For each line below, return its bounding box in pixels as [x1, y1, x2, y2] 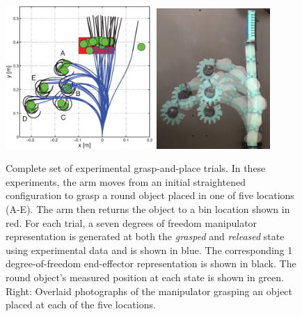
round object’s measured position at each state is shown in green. [6, 269, 284, 284]
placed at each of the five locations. [6, 297, 156, 312]
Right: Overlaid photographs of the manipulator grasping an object [6, 283, 293, 298]
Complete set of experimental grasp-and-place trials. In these [6, 161, 266, 175]
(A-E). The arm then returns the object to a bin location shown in [6, 201, 290, 216]
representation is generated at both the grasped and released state [6, 229, 285, 244]
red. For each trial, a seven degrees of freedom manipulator [6, 215, 257, 230]
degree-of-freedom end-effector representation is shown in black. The [6, 256, 296, 271]
